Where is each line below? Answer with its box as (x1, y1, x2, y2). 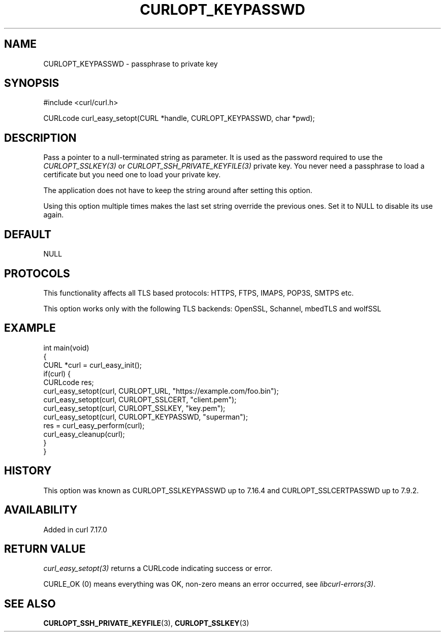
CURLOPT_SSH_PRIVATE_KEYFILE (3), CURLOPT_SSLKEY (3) (43, 619, 249, 628)
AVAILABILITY (4, 503, 78, 517)
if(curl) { (43, 369, 71, 378)
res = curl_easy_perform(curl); (43, 421, 145, 430)
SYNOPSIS (4, 77, 59, 90)
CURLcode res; (43, 377, 94, 387)
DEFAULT (4, 228, 51, 241)
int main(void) (43, 343, 89, 352)
